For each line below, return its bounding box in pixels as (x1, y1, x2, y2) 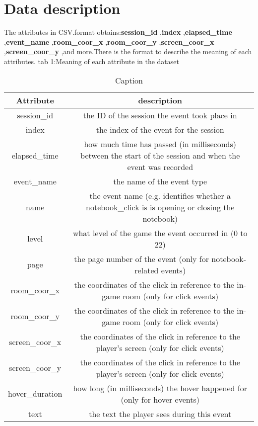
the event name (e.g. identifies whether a (89, 189, 231, 201)
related (134, 264, 159, 276)
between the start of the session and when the (80, 149, 240, 161)
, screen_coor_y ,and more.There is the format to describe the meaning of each (4, 46, 252, 57)
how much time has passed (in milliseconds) (84, 138, 237, 150)
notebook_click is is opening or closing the (86, 201, 235, 213)
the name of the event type (113, 175, 207, 187)
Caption (115, 74, 143, 86)
